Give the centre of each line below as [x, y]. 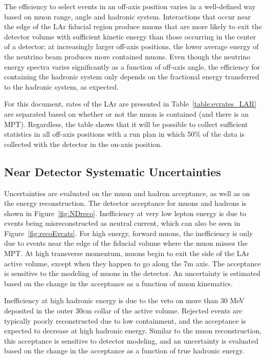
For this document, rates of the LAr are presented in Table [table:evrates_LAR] [130, 104]
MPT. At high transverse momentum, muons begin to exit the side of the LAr [127, 253]
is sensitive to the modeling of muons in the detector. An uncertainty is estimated [132, 273]
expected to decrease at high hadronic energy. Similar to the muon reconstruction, [133, 331]
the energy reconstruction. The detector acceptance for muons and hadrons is [125, 203]
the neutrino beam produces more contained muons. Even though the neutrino [127, 56]
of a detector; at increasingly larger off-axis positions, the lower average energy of [131, 46]
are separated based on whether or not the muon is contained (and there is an [127, 113]
